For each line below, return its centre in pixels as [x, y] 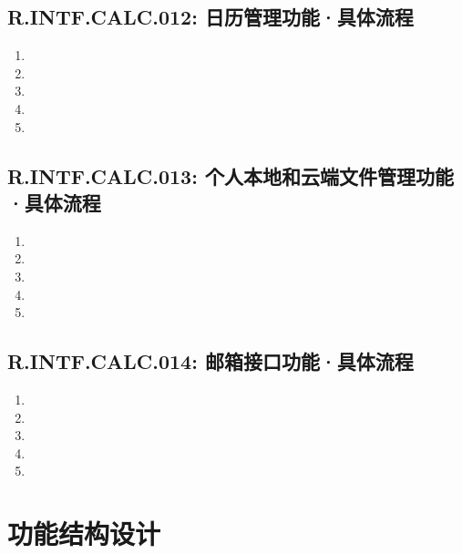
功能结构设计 [84, 533]
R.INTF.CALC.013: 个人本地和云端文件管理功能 [231, 175]
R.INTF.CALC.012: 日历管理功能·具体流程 [210, 17]
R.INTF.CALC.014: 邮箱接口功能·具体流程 [210, 361]
